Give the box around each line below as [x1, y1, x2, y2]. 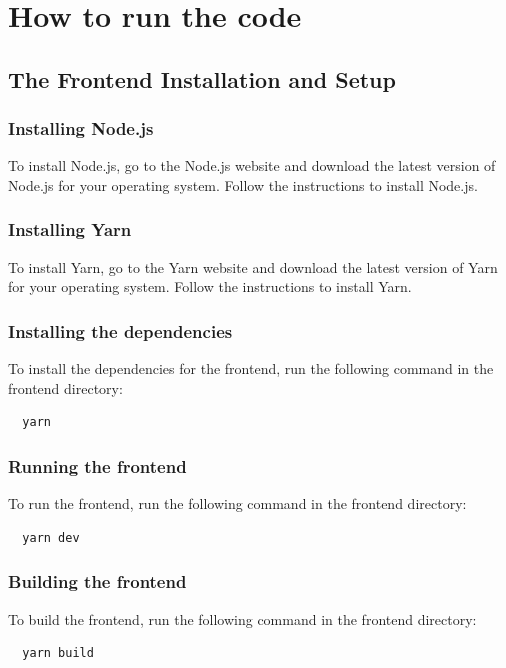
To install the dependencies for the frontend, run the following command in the [8, 358, 494, 379]
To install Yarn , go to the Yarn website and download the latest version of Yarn [8, 256, 498, 277]
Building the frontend [8, 569, 187, 594]
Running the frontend [8, 453, 187, 478]
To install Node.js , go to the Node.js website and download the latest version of [8, 155, 496, 176]
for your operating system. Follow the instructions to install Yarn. [8, 276, 412, 297]
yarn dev [22, 530, 80, 545]
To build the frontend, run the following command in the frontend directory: [8, 608, 477, 629]
